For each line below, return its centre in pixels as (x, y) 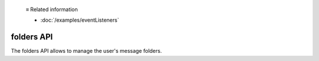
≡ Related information (52, 9)
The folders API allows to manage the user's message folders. (87, 51)
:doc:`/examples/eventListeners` (80, 20)
